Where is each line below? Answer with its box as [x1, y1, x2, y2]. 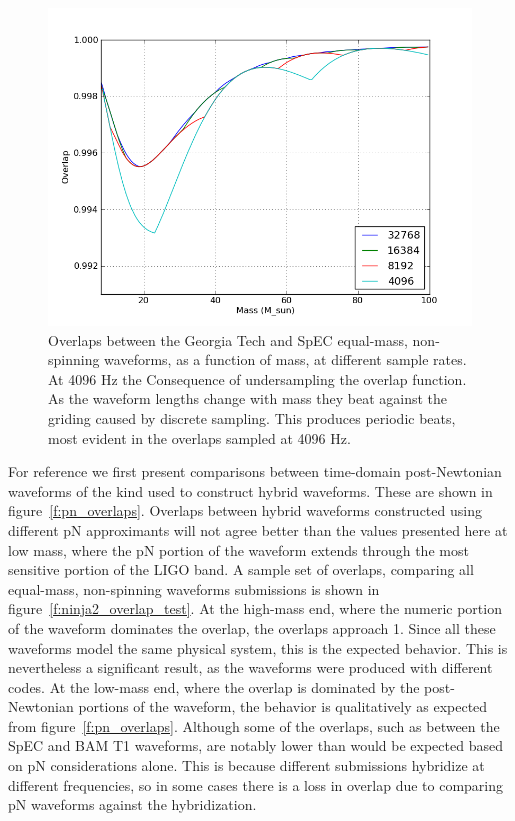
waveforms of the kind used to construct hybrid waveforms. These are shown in [8, 480, 493, 501]
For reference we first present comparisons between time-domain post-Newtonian [8, 461, 502, 482]
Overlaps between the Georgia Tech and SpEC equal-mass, [48, 329, 408, 350]
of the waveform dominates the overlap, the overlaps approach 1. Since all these [8, 617, 496, 638]
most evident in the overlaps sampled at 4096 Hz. [48, 427, 351, 448]
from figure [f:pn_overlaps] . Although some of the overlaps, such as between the [8, 715, 500, 736]
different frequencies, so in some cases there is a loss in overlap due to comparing [8, 774, 504, 795]
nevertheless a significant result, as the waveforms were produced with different [8, 657, 493, 678]
